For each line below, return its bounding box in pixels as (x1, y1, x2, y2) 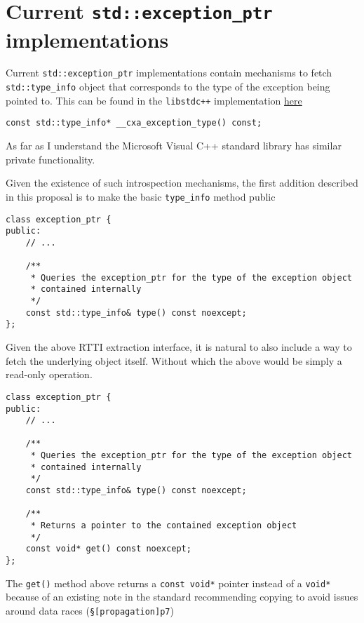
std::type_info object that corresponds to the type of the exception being (6, 79, 330, 94)
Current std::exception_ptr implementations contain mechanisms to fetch (6, 65, 332, 80)
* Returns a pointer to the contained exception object (30, 521, 297, 531)
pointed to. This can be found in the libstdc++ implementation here (6, 93, 302, 107)
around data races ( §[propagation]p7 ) (6, 603, 174, 617)
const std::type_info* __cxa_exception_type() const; (6, 118, 262, 128)
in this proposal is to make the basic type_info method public (6, 189, 276, 203)
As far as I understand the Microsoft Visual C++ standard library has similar (6, 138, 342, 153)
